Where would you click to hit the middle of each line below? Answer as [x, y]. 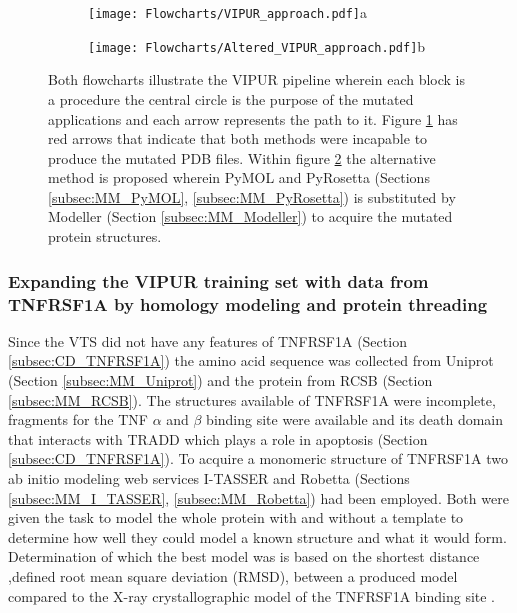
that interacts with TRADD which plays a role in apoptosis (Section [218, 438]
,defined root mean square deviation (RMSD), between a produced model [233, 575]
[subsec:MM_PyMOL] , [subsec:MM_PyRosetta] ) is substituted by [252, 196]
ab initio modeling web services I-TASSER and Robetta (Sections [209, 477]
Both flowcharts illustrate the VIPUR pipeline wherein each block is [257, 79]
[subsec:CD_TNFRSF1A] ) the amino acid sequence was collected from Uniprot [251, 360]
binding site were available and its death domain [355, 419]
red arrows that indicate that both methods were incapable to [238, 138]
